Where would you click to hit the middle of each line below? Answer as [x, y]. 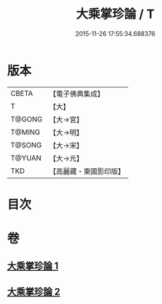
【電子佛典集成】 [77, 94]
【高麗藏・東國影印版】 [87, 171]
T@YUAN [26, 158]
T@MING [25, 132]
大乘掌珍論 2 [34, 291]
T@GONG [26, 119]
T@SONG [26, 145]
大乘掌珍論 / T [115, 14]
